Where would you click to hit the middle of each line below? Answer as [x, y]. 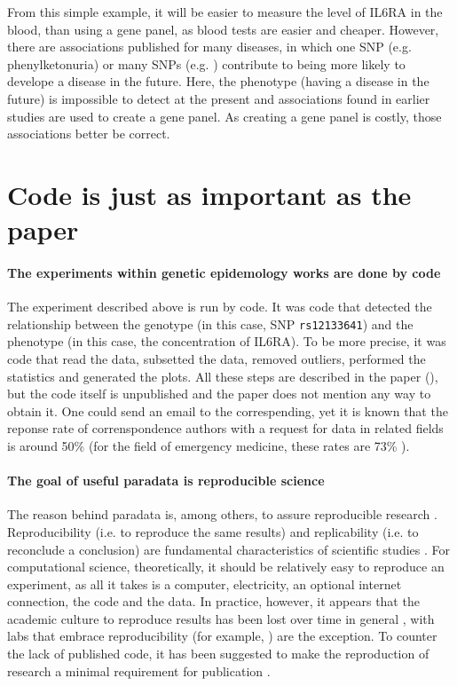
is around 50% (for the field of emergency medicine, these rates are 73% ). [209, 445]
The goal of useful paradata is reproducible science [166, 481]
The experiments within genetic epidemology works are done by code [224, 272]
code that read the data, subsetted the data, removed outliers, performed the [217, 358]
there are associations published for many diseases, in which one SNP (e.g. [209, 47]
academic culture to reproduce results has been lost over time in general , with [221, 618]
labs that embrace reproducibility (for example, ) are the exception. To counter [222, 636]
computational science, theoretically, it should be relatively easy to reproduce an [226, 567]
